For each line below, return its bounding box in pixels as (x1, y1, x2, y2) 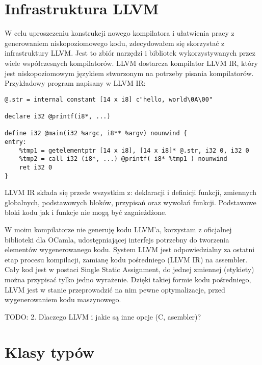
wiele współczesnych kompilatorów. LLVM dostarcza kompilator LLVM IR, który (5, 57, 258, 68)
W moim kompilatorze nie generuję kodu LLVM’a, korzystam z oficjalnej (5, 224, 232, 235)
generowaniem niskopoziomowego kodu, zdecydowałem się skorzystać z (5, 37, 225, 48)
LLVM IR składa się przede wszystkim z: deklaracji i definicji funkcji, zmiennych (5, 187, 257, 198)
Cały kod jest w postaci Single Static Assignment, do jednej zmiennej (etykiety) (5, 264, 254, 275)
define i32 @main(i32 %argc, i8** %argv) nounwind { (5, 130, 187, 137)
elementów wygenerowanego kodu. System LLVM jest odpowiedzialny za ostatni (5, 244, 255, 255)
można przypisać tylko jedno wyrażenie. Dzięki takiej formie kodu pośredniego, (5, 274, 251, 284)
